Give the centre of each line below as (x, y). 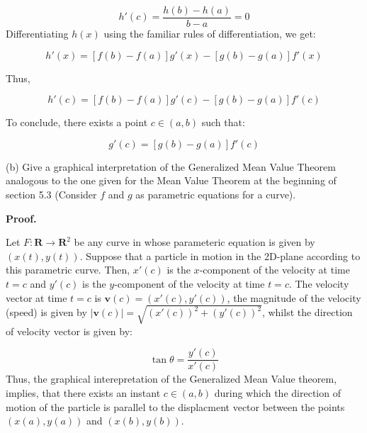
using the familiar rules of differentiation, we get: (210, 34)
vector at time (36, 297)
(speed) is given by (46, 312)
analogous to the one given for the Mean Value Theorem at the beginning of (171, 180)
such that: (223, 122)
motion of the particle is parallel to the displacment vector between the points (175, 406)
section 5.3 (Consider (51, 195)
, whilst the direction (307, 312)
